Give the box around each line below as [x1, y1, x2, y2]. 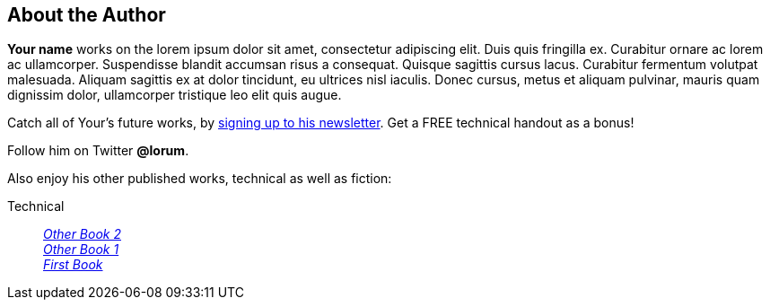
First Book [43, 257, 103, 273]
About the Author [7, 4, 166, 26]
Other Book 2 [43, 226, 121, 242]
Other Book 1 [43, 241, 119, 258]
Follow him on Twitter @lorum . [7, 143, 189, 159]
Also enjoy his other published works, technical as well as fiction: [7, 171, 392, 187]
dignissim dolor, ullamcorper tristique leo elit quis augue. [7, 87, 342, 103]
